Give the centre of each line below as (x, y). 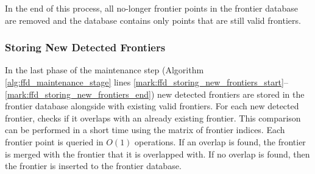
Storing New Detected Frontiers (85, 47)
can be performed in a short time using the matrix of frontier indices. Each (145, 130)
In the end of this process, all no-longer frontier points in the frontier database (151, 8)
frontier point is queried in (54, 141)
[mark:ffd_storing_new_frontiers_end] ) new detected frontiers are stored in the (155, 94)
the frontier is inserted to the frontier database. (93, 166)
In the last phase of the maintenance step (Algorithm (104, 70)
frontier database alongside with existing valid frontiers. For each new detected (152, 106)
